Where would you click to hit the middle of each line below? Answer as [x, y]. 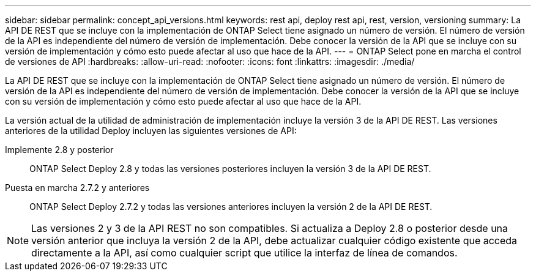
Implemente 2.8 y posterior [59, 150]
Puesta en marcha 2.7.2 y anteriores [77, 188]
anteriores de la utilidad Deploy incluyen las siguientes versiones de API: [151, 131]
